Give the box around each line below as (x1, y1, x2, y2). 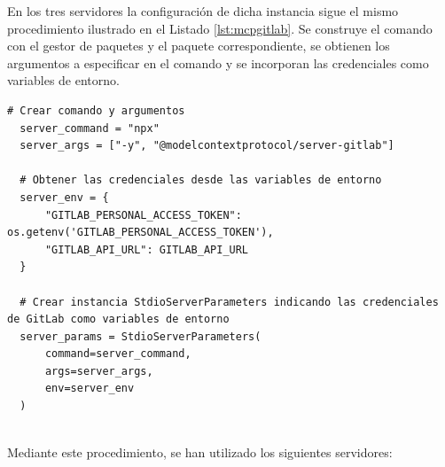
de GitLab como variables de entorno (7, 313, 230, 326)
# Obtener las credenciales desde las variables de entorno (20, 174, 382, 187)
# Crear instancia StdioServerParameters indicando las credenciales (20, 295, 439, 308)
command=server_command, (44, 347, 191, 361)
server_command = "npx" (20, 121, 160, 135)
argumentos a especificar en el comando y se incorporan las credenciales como (7, 53, 429, 72)
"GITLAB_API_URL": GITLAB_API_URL (44, 243, 249, 256)
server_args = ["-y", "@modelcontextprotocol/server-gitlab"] (20, 139, 394, 152)
